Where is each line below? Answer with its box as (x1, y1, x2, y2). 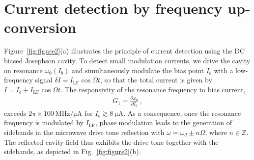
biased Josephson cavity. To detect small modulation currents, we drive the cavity (4, 55, 251, 65)
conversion (4, 17, 77, 37)
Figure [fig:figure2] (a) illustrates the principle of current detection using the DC (4, 46, 245, 56)
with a (214, 65, 233, 75)
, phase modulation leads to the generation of (95, 117, 232, 128)
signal (35, 75, 53, 85)
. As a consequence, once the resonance (123, 107, 241, 118)
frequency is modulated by (4, 117, 84, 128)
